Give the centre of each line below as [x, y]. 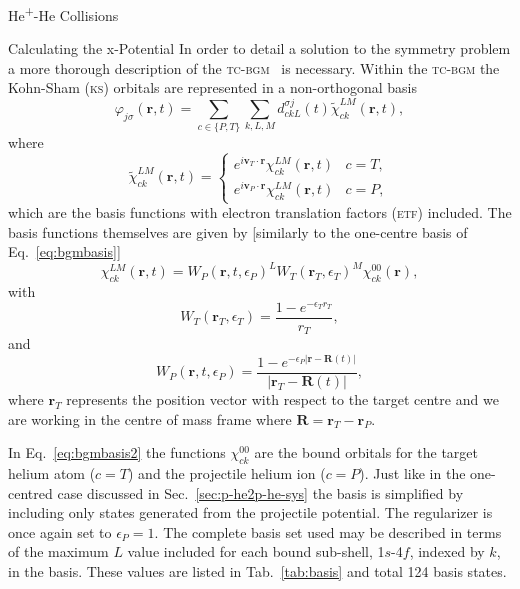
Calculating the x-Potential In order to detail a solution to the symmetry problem [259, 48]
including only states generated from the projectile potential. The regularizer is [250, 512]
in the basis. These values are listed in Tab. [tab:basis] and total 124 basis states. [257, 570]
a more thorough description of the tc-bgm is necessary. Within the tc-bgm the [254, 67]
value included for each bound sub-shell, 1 [256, 551]
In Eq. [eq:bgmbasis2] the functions [117, 452]
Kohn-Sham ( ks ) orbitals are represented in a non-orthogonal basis [212, 87]
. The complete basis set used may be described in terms [328, 531]
